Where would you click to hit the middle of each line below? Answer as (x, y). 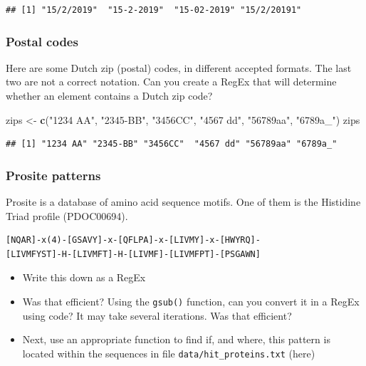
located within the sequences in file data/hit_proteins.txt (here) (169, 353)
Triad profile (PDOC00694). (67, 215)
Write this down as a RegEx (84, 277)
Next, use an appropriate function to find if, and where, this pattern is (176, 339)
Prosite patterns (53, 175)
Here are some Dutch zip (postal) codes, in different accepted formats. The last (179, 67)
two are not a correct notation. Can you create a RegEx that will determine (171, 82)
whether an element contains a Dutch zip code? (109, 95)
